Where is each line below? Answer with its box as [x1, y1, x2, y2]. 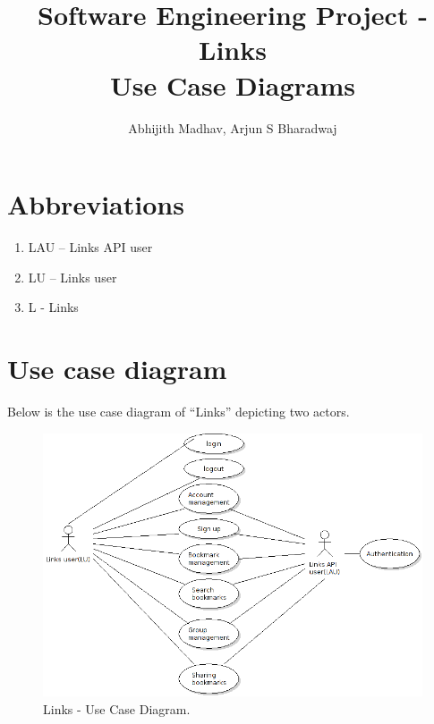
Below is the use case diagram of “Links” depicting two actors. [7, 401, 350, 420]
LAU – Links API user [28, 238, 153, 257]
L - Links [28, 298, 79, 316]
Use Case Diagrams [110, 66, 355, 103]
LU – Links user [28, 267, 117, 286]
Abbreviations [7, 186, 184, 223]
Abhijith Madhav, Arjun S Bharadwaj [128, 118, 337, 137]
